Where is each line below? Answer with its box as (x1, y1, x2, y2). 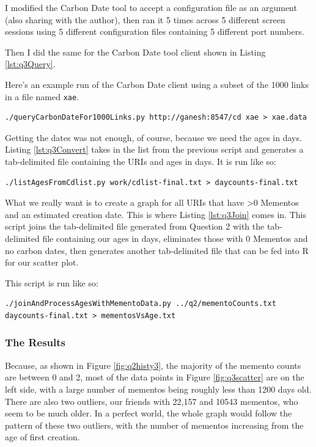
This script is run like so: (5, 276, 98, 289)
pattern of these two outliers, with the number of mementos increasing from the (5, 418, 304, 431)
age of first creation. (5, 431, 80, 443)
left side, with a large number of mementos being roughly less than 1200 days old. (5, 382, 312, 395)
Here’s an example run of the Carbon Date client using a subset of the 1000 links (5, 78, 309, 90)
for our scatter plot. (5, 256, 79, 269)
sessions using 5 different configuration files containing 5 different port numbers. (5, 25, 304, 38)
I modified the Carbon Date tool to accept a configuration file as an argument (5, 1, 297, 13)
